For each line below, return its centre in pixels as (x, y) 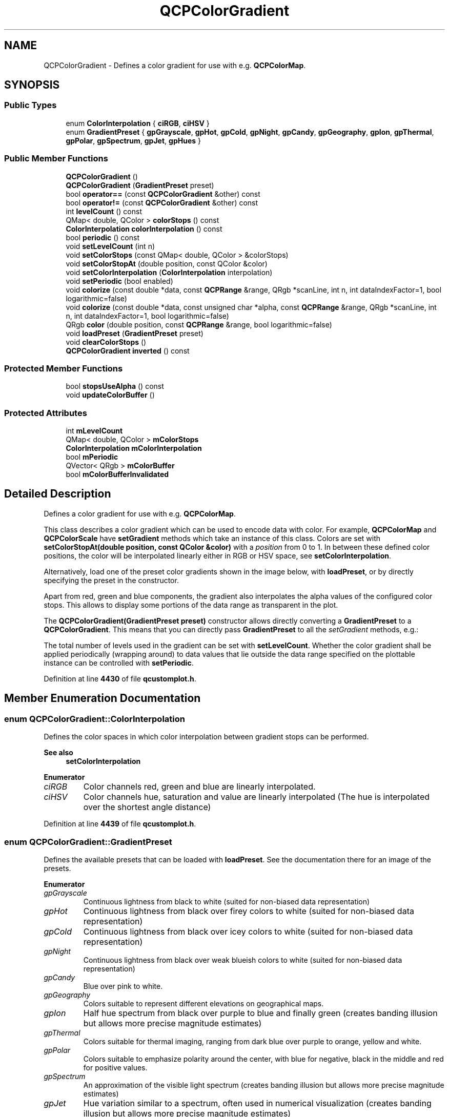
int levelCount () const (104, 211)
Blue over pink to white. (123, 986)
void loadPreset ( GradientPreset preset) (135, 333)
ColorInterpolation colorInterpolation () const (144, 229)
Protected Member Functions (64, 368)
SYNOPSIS (32, 85)
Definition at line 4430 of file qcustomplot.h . (120, 678)
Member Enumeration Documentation (103, 698)
